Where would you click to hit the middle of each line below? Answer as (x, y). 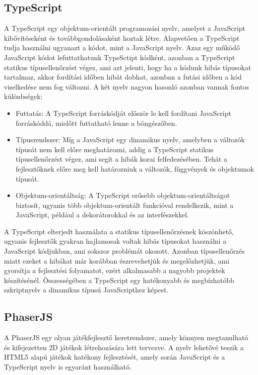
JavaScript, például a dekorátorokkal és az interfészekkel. (102, 215)
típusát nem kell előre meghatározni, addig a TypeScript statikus (115, 149)
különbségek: (23, 96)
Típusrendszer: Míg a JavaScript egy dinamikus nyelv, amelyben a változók (130, 140)
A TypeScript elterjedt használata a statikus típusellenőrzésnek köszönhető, (119, 231)
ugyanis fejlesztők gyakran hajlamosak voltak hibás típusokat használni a (115, 241)
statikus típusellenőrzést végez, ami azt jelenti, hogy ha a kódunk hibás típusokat (128, 67)
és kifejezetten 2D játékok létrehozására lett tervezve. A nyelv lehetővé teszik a (124, 347)
